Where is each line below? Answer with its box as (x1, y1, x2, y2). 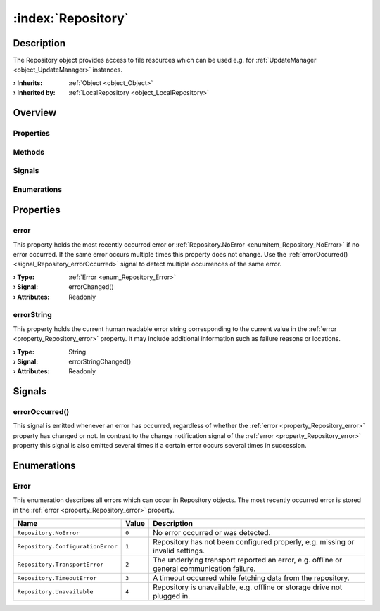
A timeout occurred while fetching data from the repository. (152, 573, 350, 583)
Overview (13, 107, 57, 119)
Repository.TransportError (17, 560, 104, 568)
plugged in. (152, 591, 191, 601)
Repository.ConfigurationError (17, 542, 118, 550)
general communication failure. (152, 564, 256, 574)
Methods (13, 147, 45, 157)
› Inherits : (13, 78, 43, 87)
